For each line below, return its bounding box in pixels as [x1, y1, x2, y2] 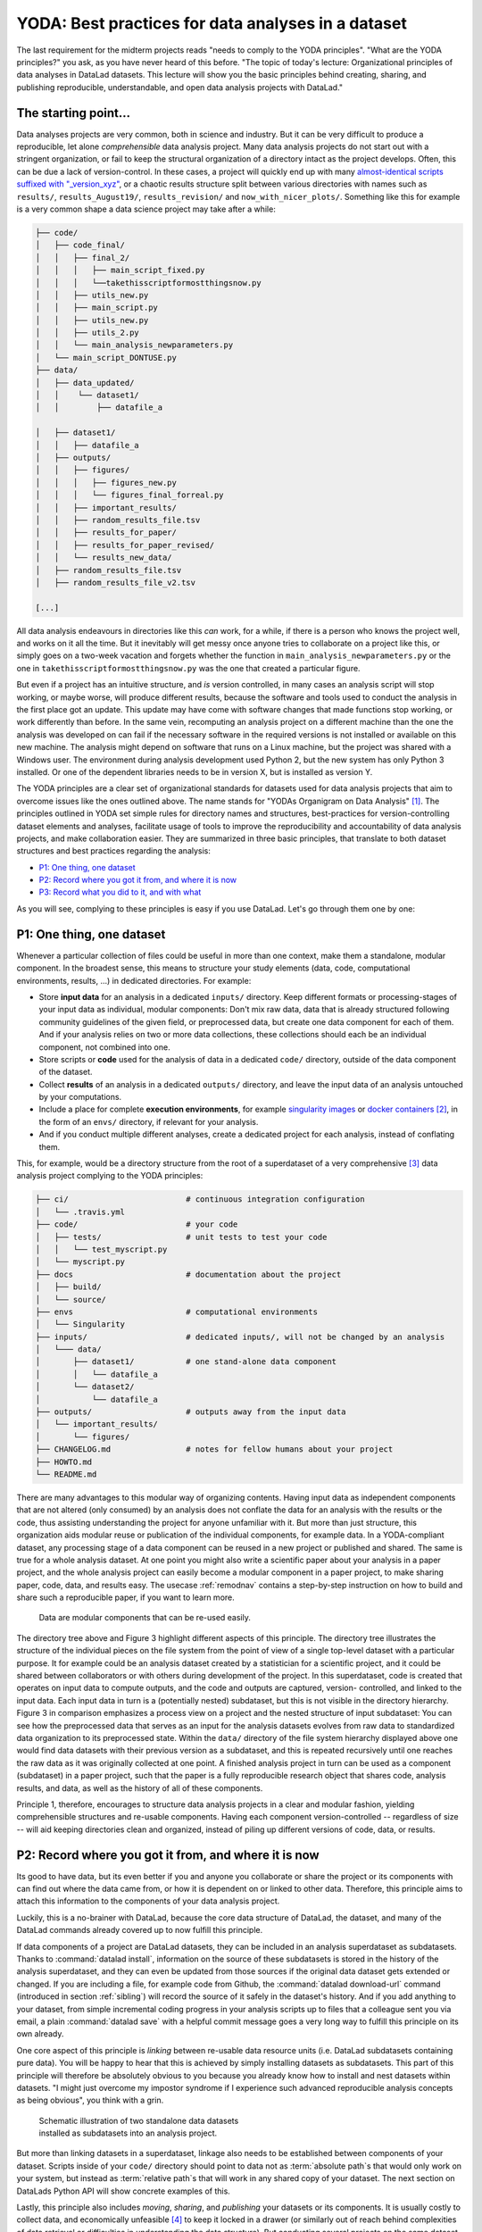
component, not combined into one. [38, 1041, 170, 1053]
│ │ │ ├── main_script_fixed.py [35, 265, 205, 276]
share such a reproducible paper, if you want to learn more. [16, 1592, 236, 1603]
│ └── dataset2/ [35, 1382, 135, 1392]
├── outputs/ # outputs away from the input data [35, 1407, 346, 1417]
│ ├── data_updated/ [35, 378, 135, 387]
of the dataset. [38, 1067, 93, 1078]
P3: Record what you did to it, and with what [38, 887, 202, 897]
